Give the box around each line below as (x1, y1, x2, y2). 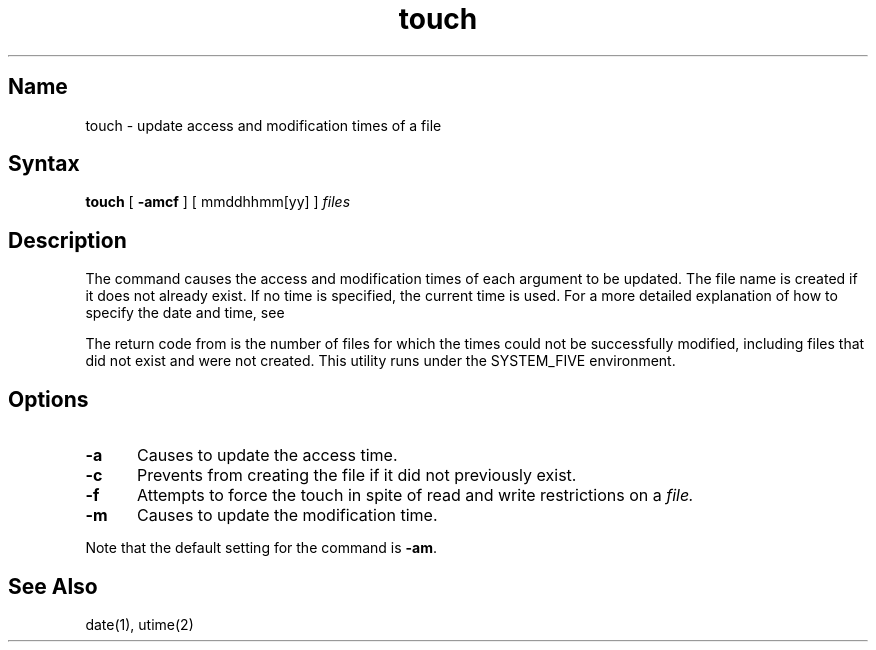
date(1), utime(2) (85, 615, 194, 633)
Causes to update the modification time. (136, 505, 438, 526)
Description (8, 227, 127, 253)
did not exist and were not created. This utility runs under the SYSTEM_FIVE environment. (85, 352, 676, 370)
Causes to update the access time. (136, 445, 398, 466)
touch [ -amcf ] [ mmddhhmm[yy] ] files (85, 193, 351, 211)
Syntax (8, 151, 80, 177)
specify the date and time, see (85, 304, 285, 322)
